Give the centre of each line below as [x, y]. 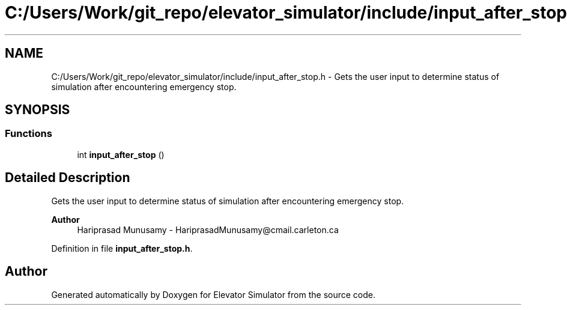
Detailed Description [68, 178]
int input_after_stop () [121, 154]
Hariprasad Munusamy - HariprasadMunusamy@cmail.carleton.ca [208, 229]
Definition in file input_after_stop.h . [122, 248]
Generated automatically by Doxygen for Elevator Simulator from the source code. [214, 294]
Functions [29, 134]
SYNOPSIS [38, 110]
